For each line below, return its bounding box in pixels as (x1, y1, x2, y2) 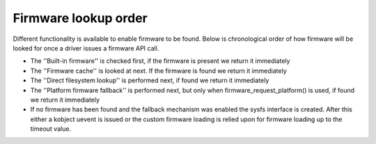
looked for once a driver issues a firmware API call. (13, 44, 159, 52)
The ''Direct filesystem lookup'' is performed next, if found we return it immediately (30, 76, 269, 84)
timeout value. (30, 125, 72, 133)
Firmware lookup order (13, 10, 148, 26)
